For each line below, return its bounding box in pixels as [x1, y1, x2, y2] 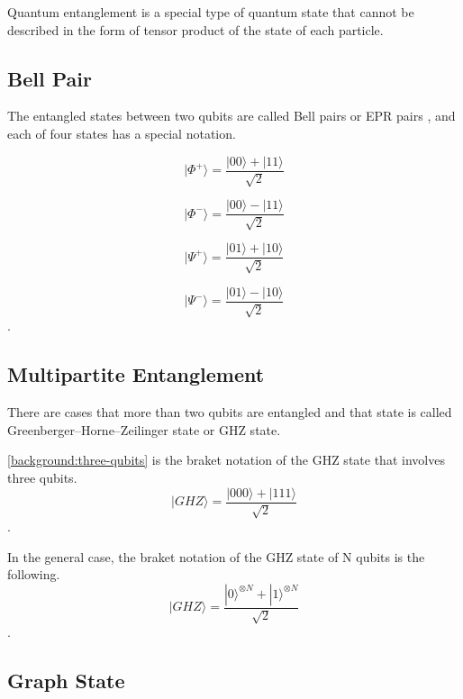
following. [7, 565, 60, 584]
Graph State [7, 667, 125, 694]
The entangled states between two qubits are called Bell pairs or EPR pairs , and [7, 106, 456, 125]
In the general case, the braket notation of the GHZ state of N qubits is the [7, 547, 425, 566]
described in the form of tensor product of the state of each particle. [7, 20, 384, 39]
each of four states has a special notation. [7, 123, 236, 142]
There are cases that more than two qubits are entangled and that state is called [7, 403, 452, 422]
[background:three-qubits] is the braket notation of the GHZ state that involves [7, 450, 445, 469]
